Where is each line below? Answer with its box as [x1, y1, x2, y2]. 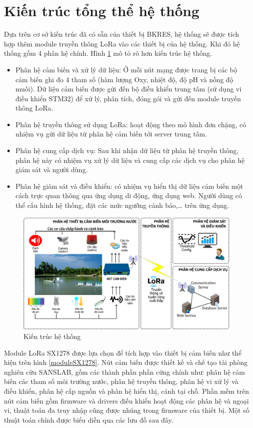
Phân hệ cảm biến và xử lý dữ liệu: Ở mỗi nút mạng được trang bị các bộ [15, 64, 237, 74]
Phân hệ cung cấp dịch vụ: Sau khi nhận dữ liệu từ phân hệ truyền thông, [15, 145, 239, 156]
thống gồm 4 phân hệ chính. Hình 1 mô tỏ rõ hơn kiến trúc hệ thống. [4, 48, 212, 58]
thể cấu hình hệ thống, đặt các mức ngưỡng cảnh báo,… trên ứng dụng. [15, 200, 230, 210]
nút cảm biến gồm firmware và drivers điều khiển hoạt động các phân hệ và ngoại [4, 395, 249, 405]
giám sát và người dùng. [15, 164, 88, 175]
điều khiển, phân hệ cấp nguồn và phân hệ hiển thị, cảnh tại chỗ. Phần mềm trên [4, 385, 249, 396]
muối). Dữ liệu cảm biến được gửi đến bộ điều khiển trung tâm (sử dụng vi [15, 84, 242, 94]
